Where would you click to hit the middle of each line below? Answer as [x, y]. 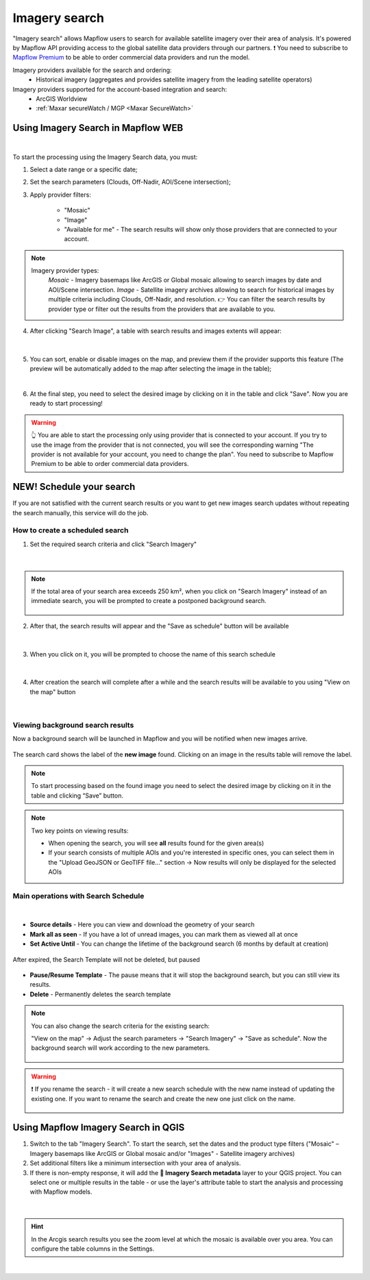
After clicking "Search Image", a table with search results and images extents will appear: [156, 331]
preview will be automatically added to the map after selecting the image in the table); [151, 369]
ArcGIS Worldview [62, 99]
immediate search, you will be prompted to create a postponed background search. [149, 601]
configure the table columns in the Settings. [93, 1248]
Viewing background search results [73, 725]
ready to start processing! [66, 404]
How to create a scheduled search [71, 530]
